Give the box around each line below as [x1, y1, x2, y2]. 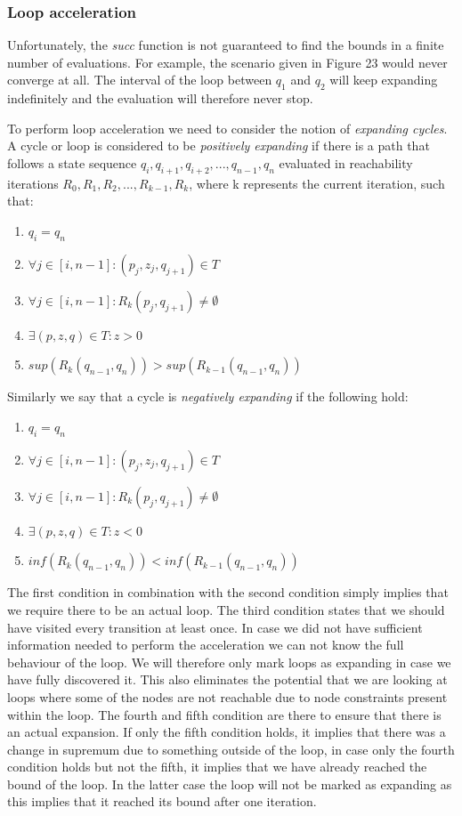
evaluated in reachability [279, 153, 413, 172]
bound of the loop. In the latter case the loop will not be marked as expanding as [7, 774, 452, 793]
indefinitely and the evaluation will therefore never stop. [7, 89, 313, 108]
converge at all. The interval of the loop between [7, 70, 272, 89]
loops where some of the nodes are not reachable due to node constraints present [7, 687, 448, 706]
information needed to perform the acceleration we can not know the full [7, 635, 404, 654]
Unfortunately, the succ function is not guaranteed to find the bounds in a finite [7, 36, 444, 54]
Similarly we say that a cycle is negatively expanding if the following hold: [7, 387, 409, 406]
